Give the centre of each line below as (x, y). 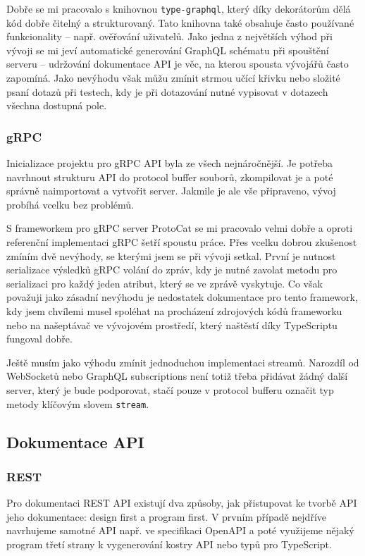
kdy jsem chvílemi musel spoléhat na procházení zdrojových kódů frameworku (174, 310)
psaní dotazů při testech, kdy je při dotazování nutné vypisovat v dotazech (167, 91)
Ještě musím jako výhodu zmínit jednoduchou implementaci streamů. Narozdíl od (183, 362)
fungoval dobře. (39, 339)
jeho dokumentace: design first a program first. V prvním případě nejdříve (166, 516)
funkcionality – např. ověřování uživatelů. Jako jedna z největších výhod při (169, 36)
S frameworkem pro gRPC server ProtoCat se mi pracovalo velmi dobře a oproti (180, 228)
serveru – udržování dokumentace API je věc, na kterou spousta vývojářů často (178, 64)
